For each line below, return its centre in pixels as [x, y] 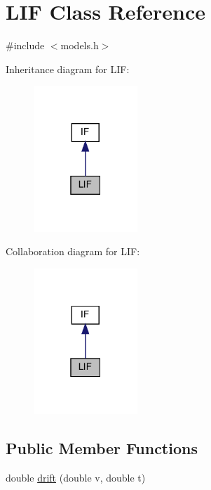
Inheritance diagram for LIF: [68, 69]
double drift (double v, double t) [76, 477]
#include [25, 45]
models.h [80, 45]
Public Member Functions [102, 448]
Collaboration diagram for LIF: [73, 251]
